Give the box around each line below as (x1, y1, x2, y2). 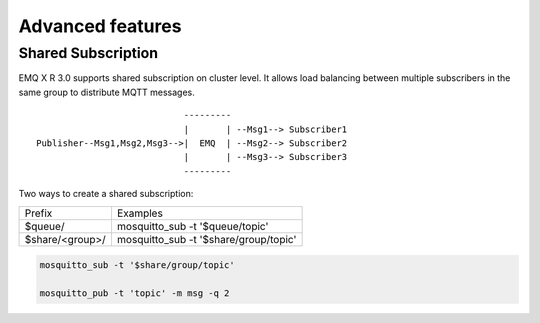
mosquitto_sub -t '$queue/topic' (116, 219, 269, 233)
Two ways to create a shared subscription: (18, 188, 194, 200)
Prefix (24, 206, 53, 220)
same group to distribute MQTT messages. (18, 86, 195, 98)
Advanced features (18, 15, 182, 37)
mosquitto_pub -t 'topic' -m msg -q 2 (39, 287, 230, 299)
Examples (116, 206, 164, 220)
